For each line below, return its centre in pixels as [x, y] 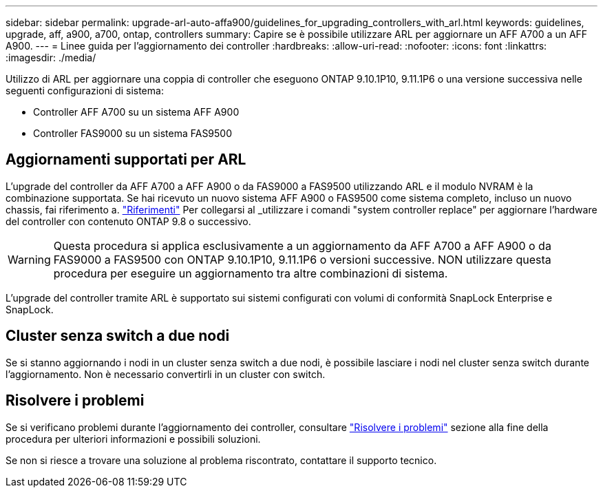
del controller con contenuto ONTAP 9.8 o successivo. [128, 221]
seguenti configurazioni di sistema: [85, 91]
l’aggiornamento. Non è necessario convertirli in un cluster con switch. [166, 374]
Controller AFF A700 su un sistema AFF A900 [136, 112]
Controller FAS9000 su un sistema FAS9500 [133, 133]
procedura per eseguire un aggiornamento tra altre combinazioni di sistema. [251, 273]
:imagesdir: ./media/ [51, 57]
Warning [29, 259]
